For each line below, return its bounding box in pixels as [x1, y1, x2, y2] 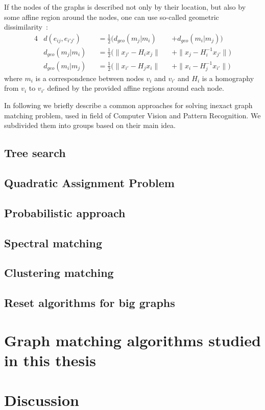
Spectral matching [4, 235, 103, 250]
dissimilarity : [4, 21, 48, 32]
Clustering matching [4, 265, 114, 280]
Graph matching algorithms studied [4, 329, 261, 350]
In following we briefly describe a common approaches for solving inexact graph [4, 100, 253, 111]
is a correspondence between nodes [35, 72, 144, 83]
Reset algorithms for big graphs [4, 295, 175, 311]
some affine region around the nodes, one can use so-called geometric [4, 11, 219, 22]
